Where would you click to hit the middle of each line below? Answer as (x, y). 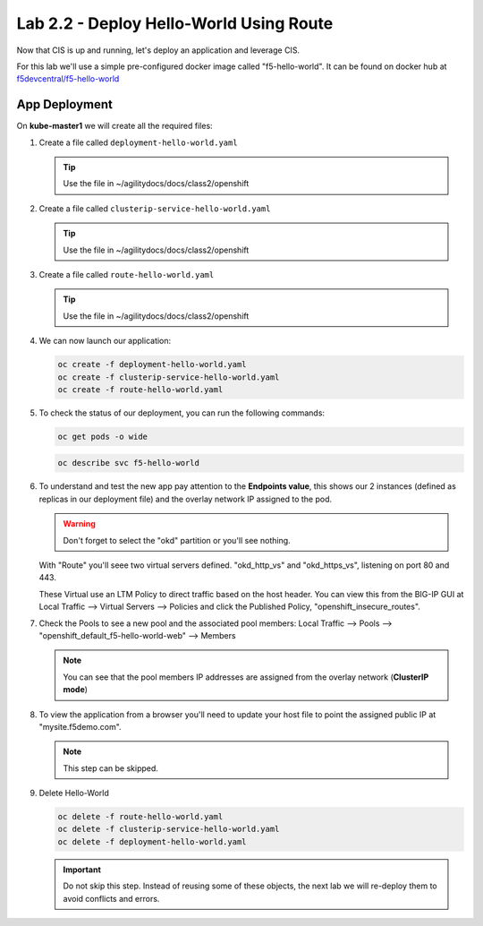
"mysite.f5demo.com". (80, 726)
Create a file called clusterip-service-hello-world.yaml (155, 208)
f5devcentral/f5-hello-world (68, 79)
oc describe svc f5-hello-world (129, 463)
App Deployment (65, 104)
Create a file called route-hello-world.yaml (127, 274)
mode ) (76, 690)
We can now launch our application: (105, 341)
